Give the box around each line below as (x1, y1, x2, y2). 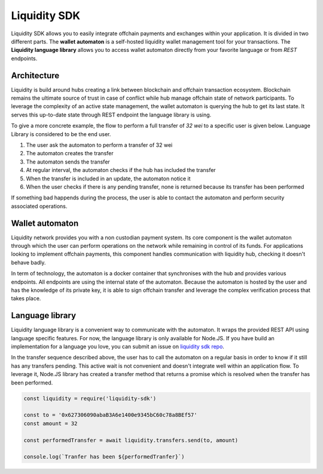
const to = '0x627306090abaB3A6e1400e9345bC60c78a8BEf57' (23, 412, 197, 418)
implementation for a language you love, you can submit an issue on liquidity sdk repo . (11, 343, 224, 350)
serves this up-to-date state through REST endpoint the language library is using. (11, 111, 212, 118)
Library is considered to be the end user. (11, 130, 111, 137)
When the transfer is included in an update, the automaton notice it (26, 175, 191, 182)
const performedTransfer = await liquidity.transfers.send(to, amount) (23, 436, 239, 444)
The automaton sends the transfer (26, 158, 110, 165)
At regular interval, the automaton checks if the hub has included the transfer (26, 167, 216, 174)
